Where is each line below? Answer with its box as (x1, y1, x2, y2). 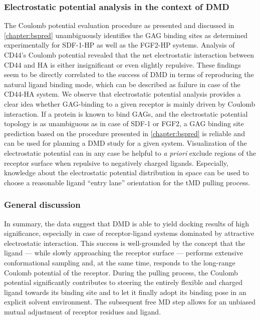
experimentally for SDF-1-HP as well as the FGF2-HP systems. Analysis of (4, 40, 235, 50)
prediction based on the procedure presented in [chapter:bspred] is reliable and (4, 128, 245, 138)
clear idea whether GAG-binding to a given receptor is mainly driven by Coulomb (4, 98, 255, 109)
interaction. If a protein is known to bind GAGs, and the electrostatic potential (4, 108, 248, 119)
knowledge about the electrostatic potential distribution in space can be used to (4, 167, 249, 178)
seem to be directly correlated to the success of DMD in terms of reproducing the (4, 69, 254, 80)
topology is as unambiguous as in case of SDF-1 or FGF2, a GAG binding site (4, 118, 244, 129)
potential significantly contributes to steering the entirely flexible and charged (4, 277, 243, 287)
